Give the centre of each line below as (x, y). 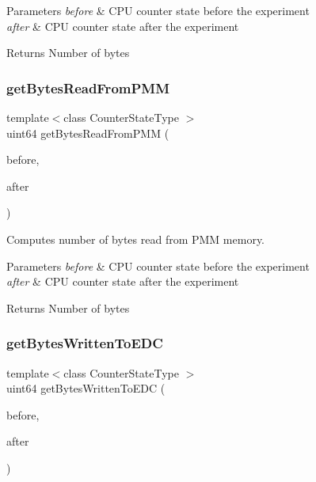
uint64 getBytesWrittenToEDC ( (86, 388)
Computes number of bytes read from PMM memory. (136, 239)
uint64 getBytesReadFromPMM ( (88, 133)
